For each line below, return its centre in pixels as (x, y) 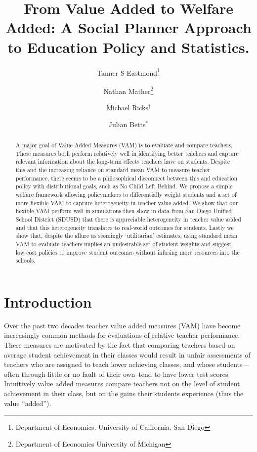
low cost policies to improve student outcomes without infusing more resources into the (128, 252)
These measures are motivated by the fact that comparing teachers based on (120, 344)
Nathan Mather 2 (128, 90)
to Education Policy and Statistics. (128, 47)
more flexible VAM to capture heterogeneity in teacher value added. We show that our (127, 203)
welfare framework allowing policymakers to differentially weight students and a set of (126, 194)
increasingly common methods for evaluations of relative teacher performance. (122, 335)
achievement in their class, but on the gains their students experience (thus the (124, 393)
